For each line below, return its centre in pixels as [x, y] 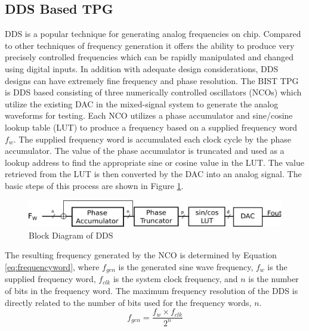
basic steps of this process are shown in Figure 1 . [94, 185]
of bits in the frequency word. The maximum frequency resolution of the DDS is [152, 291]
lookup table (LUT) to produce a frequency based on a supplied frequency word [151, 127]
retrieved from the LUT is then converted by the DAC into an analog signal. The [153, 174]
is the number [274, 279]
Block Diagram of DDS [71, 235]
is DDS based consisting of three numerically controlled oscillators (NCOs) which [153, 92]
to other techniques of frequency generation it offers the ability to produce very [150, 45]
